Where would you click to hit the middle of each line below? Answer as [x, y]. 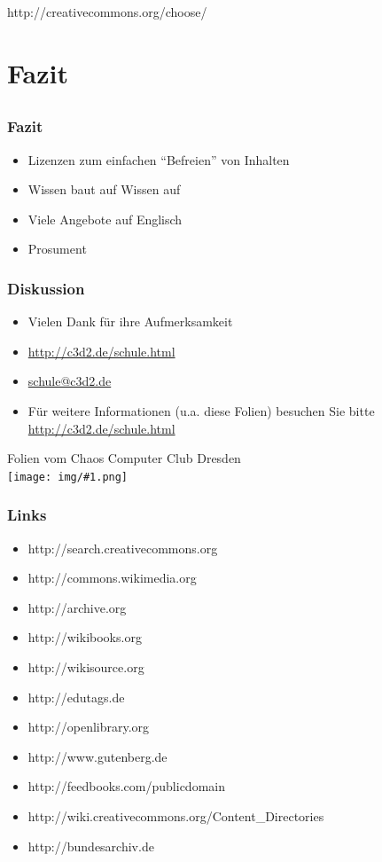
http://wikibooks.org [85, 637]
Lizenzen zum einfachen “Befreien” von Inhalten [159, 159]
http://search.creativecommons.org [123, 548]
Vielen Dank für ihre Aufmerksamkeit [130, 321]
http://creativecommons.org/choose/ [107, 12]
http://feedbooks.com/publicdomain [126, 786]
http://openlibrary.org [89, 727]
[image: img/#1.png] [68, 477]
